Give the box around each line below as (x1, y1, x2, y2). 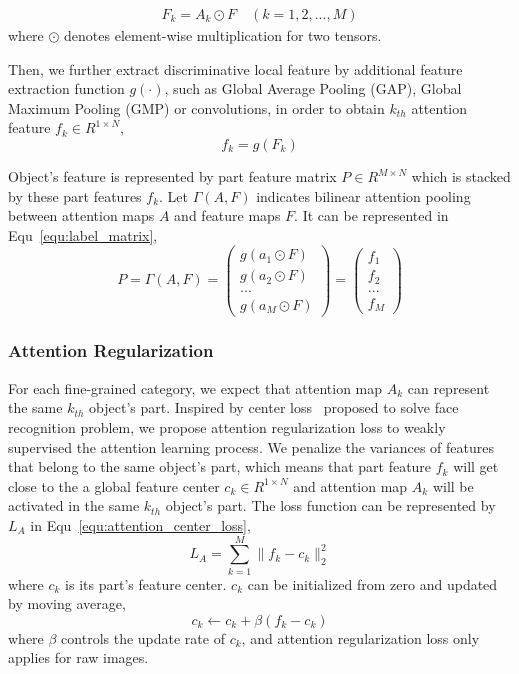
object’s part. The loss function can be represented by (165, 495, 496, 516)
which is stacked (411, 166, 511, 186)
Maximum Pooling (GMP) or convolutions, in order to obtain (8, 97, 385, 118)
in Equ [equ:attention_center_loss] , (30, 514, 251, 535)
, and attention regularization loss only (241, 627, 480, 648)
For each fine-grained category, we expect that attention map (8, 377, 383, 398)
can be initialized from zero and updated (247, 573, 498, 594)
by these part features (8, 185, 142, 206)
